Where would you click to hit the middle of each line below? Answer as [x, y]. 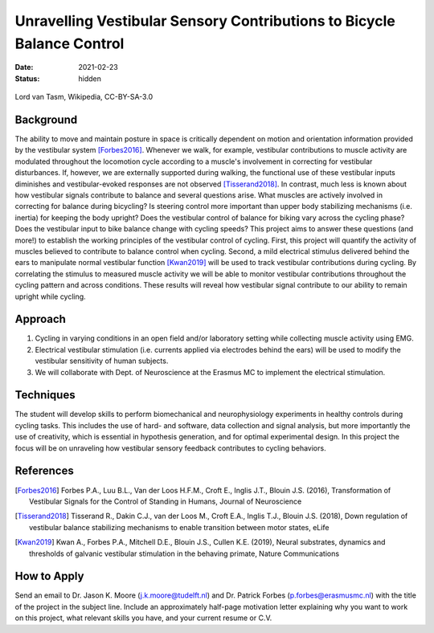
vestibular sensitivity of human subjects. [102, 361]
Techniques [45, 395]
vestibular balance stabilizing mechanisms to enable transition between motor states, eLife [179, 527]
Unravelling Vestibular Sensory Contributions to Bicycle [205, 21]
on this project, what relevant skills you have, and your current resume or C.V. [143, 618]
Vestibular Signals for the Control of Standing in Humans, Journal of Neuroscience [166, 501]
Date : [24, 67]
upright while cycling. [50, 296]
